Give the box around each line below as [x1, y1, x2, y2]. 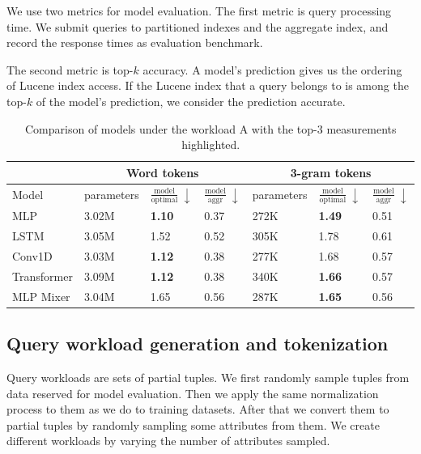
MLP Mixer [12, 287, 70, 304]
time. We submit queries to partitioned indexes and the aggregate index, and [6, 18, 389, 35]
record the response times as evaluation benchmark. [6, 34, 263, 51]
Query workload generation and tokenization [6, 331, 389, 356]
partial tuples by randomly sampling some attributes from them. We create [6, 416, 380, 433]
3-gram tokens [290, 163, 372, 180]
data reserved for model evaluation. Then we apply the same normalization [6, 384, 379, 401]
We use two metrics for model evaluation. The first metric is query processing [6, 2, 392, 19]
